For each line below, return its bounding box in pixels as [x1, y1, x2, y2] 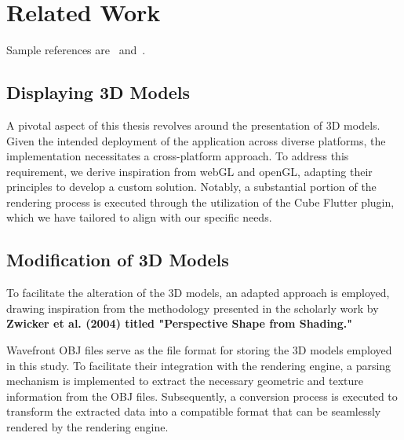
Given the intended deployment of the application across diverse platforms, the [6, 132, 386, 148]
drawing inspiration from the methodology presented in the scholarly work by [6, 299, 379, 316]
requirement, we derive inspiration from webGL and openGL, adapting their [6, 163, 373, 179]
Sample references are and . [6, 42, 146, 58]
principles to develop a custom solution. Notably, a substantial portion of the [6, 178, 377, 195]
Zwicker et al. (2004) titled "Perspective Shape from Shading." [6, 315, 353, 332]
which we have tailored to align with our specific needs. [6, 209, 272, 225]
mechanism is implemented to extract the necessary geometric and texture [6, 372, 363, 389]
